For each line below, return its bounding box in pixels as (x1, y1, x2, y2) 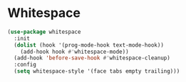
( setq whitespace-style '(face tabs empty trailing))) (14, 68, 180, 75)
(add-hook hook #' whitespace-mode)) (20, 48, 130, 55)
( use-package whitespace (7, 28, 81, 35)
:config (14, 61, 37, 69)
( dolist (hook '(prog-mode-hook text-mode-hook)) (14, 41, 164, 49)
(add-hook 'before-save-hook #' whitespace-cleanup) (14, 54, 171, 61)
